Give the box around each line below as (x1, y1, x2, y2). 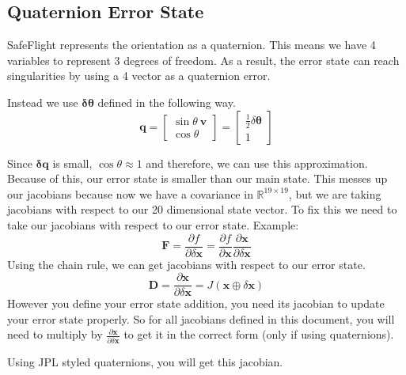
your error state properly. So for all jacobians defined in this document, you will (7, 310, 395, 327)
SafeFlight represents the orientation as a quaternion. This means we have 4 (7, 36, 376, 53)
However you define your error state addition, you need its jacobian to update (7, 295, 385, 312)
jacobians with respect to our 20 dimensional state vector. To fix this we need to (7, 201, 397, 218)
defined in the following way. (97, 93, 236, 110)
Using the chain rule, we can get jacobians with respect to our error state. (7, 256, 366, 272)
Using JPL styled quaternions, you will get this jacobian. (7, 353, 283, 369)
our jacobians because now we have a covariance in (7, 185, 253, 202)
